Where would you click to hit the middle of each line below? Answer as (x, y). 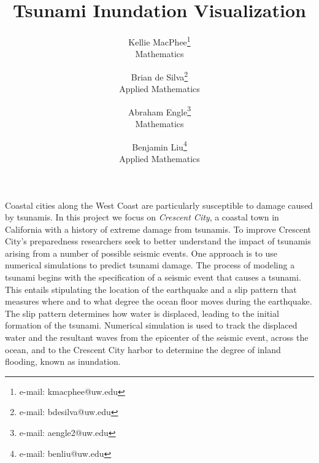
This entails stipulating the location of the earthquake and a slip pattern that (151, 289)
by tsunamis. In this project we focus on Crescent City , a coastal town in (142, 217)
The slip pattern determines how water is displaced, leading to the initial (142, 313)
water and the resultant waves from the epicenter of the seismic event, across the (157, 337)
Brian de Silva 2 (159, 76)
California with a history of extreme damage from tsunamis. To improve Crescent (158, 229)
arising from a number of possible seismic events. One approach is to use (141, 253)
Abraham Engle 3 (159, 111)
